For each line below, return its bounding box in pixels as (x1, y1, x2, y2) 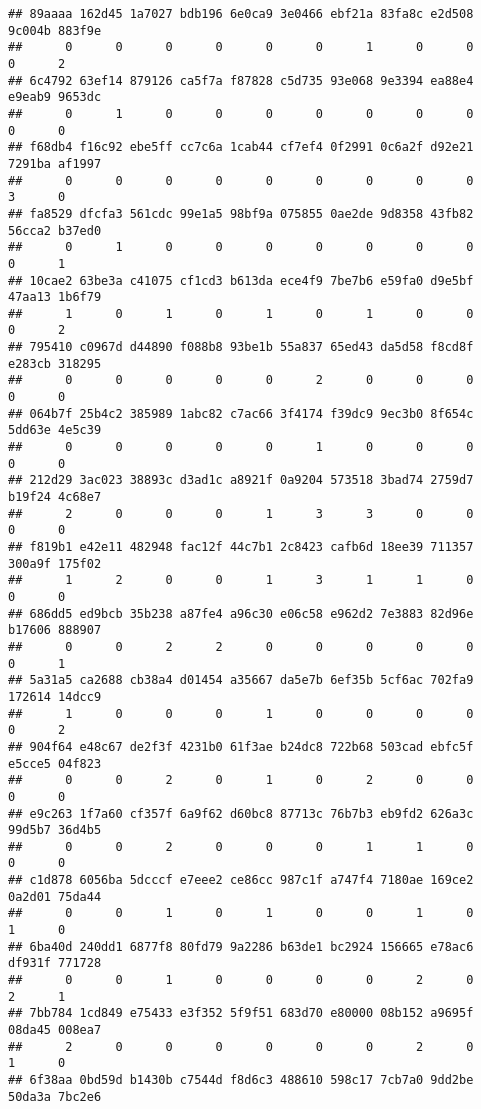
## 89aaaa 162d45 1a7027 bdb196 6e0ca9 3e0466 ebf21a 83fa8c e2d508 (8, 7, 474, 21)
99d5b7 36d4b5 (8, 823, 102, 838)
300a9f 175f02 (8, 556, 102, 571)
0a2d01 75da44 (8, 889, 102, 904)
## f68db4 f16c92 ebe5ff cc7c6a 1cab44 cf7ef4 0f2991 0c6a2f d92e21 (8, 140, 474, 155)
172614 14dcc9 (8, 689, 102, 704)
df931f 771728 (8, 956, 102, 971)
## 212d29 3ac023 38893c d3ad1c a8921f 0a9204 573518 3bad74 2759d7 (8, 473, 474, 488)
